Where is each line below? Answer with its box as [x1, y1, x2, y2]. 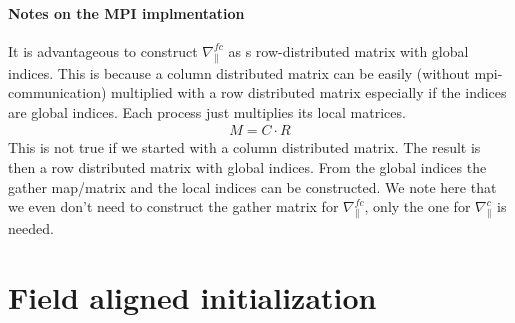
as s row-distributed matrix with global [228, 40, 469, 61]
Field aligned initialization [8, 276, 377, 317]
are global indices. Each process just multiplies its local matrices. [8, 101, 406, 122]
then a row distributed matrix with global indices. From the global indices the [8, 157, 487, 177]
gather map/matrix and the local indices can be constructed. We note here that [8, 176, 497, 197]
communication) [8, 82, 107, 103]
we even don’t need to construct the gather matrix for [8, 196, 339, 217]
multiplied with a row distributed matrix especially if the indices [111, 82, 507, 103]
